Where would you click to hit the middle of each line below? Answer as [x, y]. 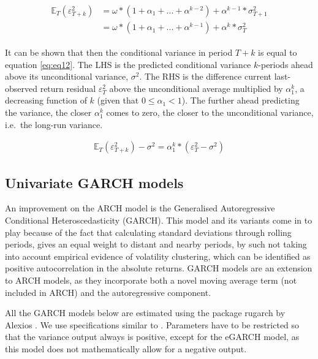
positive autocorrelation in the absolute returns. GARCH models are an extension [159, 268]
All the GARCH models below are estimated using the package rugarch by [145, 313]
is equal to [278, 52]
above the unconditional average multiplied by [196, 88]
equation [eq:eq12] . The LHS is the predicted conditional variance [128, 64]
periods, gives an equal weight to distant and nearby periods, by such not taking [156, 244]
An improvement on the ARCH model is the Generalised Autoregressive [140, 208]
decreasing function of [46, 100]
